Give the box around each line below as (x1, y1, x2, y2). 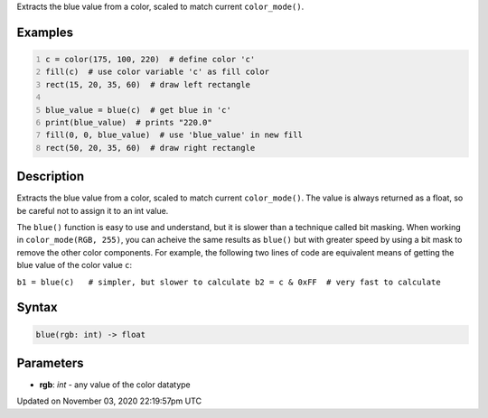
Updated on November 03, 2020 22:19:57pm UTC (16, 395, 202, 406)
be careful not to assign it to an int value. (16, 205, 169, 216)
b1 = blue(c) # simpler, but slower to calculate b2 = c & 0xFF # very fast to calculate (16, 276, 442, 287)
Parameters (16, 355, 84, 370)
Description (16, 169, 85, 184)
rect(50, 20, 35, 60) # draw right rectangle (45, 143, 256, 153)
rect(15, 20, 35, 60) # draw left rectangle (45, 79, 250, 89)
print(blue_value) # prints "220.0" (45, 117, 212, 127)
